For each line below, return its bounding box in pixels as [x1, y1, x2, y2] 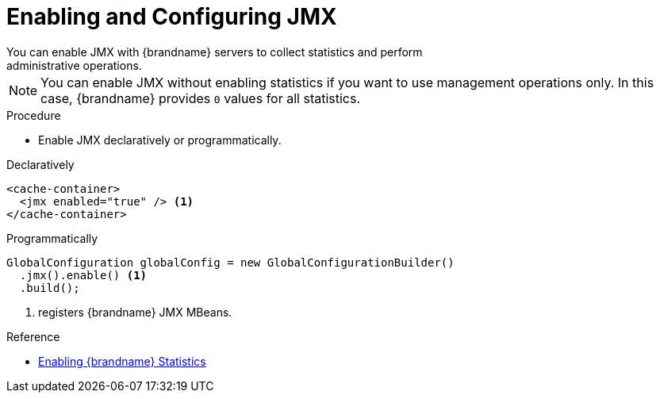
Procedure [6, 108, 61, 122]
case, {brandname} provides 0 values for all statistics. [40, 90, 361, 106]
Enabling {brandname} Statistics [38, 354, 206, 368]
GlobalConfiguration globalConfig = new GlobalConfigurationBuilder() [6, 255, 455, 269]
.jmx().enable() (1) [19, 268, 148, 282]
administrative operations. [6, 58, 142, 72]
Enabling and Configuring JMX [6, 3, 337, 30]
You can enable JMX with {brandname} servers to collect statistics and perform [6, 44, 423, 59]
